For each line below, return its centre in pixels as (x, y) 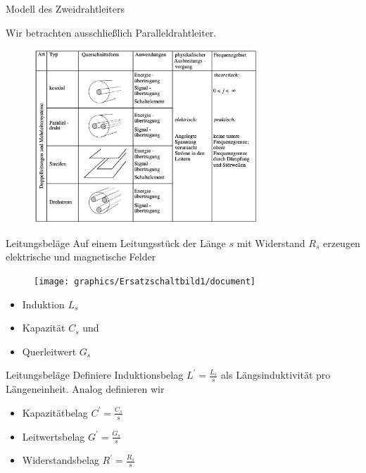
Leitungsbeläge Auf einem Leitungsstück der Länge (116, 242)
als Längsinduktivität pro (276, 375)
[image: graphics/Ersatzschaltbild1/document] (145, 281)
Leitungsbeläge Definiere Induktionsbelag (95, 375)
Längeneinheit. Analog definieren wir (85, 389)
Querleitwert (49, 351)
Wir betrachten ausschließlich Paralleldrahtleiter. (111, 32)
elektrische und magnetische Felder (81, 257)
